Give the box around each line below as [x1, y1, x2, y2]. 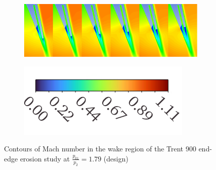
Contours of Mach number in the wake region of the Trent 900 [4, 143, 196, 154]
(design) [103, 153, 128, 163]
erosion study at [20, 153, 70, 163]
